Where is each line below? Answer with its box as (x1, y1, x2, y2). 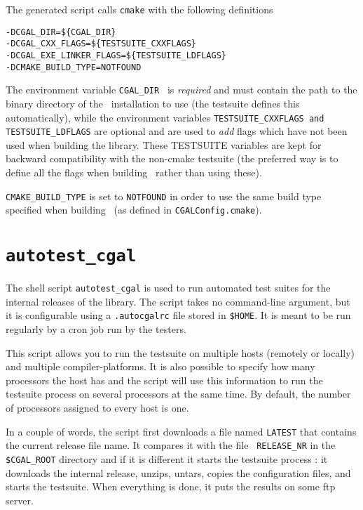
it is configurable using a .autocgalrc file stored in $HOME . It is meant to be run (6, 308, 351, 322)
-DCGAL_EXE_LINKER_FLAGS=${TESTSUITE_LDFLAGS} (6, 50, 226, 60)
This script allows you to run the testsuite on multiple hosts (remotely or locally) (6, 345, 355, 360)
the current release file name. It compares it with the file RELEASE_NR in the (6, 438, 336, 452)
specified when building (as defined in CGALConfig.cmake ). (6, 202, 262, 217)
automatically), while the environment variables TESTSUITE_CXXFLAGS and (6, 110, 324, 124)
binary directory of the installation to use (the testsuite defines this (6, 96, 300, 110)
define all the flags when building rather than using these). (6, 165, 262, 180)
